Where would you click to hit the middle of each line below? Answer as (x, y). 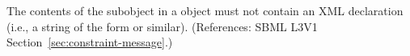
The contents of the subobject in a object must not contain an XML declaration (205, 10)
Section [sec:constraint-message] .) (90, 42)
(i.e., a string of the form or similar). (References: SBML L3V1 (162, 26)
